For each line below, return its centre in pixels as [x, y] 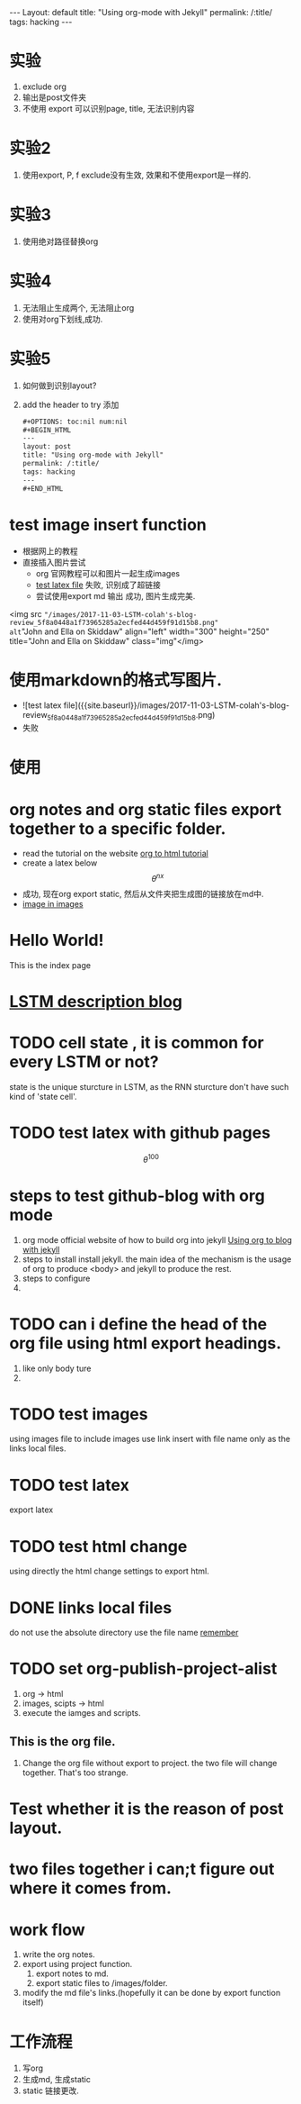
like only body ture [57, 1368]
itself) [33, 2002]
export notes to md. [72, 1973]
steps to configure [56, 1278]
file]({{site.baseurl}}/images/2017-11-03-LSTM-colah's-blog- [177, 705]
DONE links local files [91, 1607]
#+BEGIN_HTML [47, 430]
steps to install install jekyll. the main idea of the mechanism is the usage [157, 1259]
